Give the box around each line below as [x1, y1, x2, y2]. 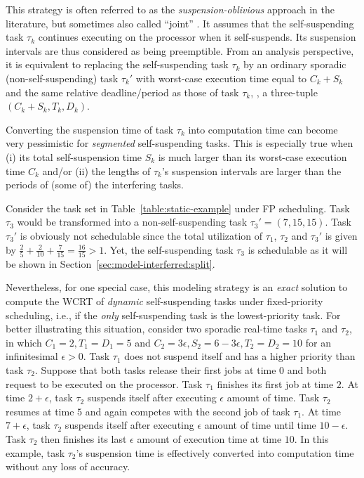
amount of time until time [204, 418, 316, 432]
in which [6, 335, 42, 349]
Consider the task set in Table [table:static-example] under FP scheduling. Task [6, 200, 350, 215]
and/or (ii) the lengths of [42, 163, 151, 178]
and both [287, 362, 327, 377]
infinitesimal [6, 349, 58, 363]
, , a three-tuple [250, 84, 318, 99]
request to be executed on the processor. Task [6, 376, 203, 391]
